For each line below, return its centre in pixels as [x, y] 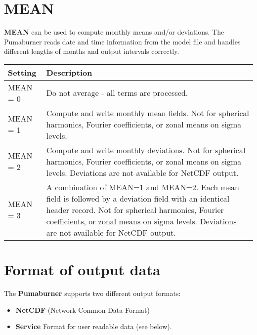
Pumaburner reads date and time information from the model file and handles [122, 41]
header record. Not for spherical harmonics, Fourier [135, 209]
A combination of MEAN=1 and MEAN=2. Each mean [143, 187]
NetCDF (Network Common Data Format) [83, 310]
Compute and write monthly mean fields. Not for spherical [148, 113]
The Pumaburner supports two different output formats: [92, 293]
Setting [22, 72]
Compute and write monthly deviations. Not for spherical [146, 150]
